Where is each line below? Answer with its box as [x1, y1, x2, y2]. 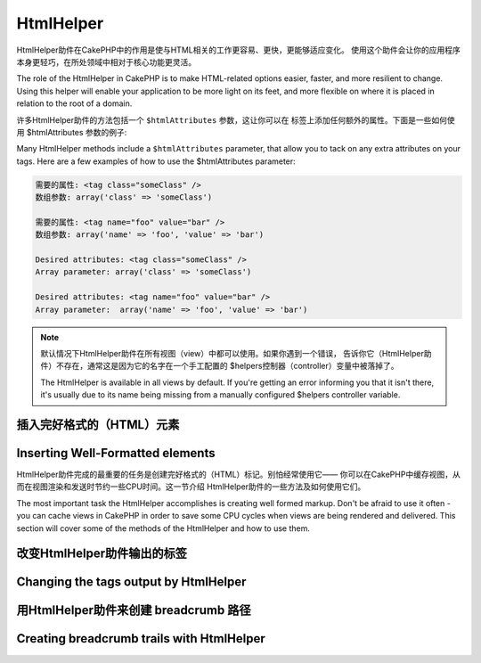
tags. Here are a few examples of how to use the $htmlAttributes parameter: [16, 156, 296, 167]
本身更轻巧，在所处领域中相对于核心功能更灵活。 [16, 56, 196, 67]
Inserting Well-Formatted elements [16, 446, 216, 461]
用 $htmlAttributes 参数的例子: [16, 127, 127, 137]
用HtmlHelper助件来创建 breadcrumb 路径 [16, 602, 251, 618]
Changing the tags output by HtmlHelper [16, 575, 247, 590]
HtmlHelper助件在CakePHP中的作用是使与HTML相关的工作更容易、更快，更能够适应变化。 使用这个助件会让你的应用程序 [16, 45, 461, 55]
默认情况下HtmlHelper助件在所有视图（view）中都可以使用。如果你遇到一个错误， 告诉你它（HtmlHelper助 [40, 348, 432, 358]
